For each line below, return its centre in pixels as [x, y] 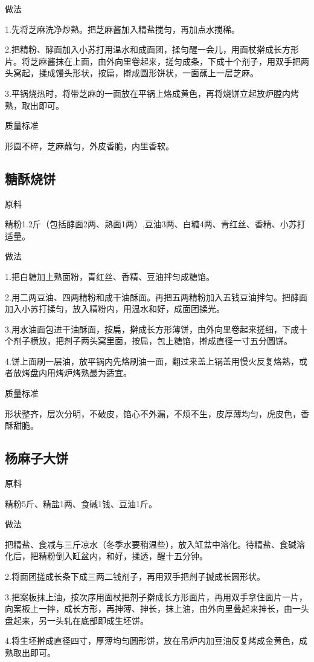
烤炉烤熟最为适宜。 [93, 373]
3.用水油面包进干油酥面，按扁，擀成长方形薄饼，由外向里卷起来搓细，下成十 [156, 329]
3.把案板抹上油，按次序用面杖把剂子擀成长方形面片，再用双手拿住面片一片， [156, 596]
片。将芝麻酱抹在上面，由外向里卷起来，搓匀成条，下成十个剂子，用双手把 [153, 61]
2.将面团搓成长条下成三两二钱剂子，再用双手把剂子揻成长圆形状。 [135, 576]
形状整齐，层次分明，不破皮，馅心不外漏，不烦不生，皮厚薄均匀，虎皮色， [153, 413]
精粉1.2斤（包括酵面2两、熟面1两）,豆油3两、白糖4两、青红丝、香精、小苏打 [155, 224]
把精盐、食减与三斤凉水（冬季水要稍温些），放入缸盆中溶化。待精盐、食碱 [151, 544]
